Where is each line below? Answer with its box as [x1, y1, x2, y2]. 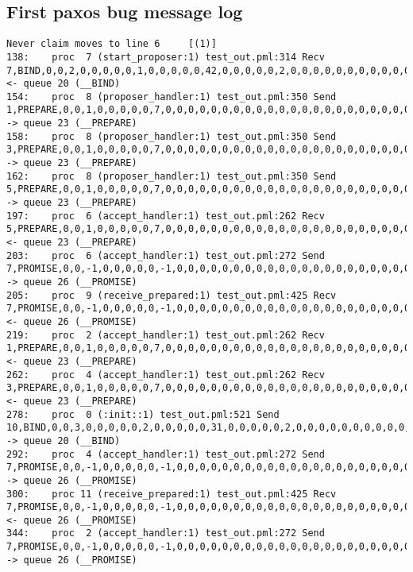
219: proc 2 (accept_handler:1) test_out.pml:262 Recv [6, 329, 325, 341]
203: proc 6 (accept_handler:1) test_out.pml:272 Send [6, 249, 325, 261]
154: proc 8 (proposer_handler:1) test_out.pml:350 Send [6, 91, 337, 102]
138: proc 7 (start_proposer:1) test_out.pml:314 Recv [6, 51, 325, 63]
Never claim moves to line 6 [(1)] [6, 38, 217, 50]
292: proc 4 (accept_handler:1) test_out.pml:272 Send [6, 448, 325, 460]
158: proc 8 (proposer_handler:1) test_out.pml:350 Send [6, 130, 337, 142]
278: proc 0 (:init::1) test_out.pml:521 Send [6, 408, 280, 420]
